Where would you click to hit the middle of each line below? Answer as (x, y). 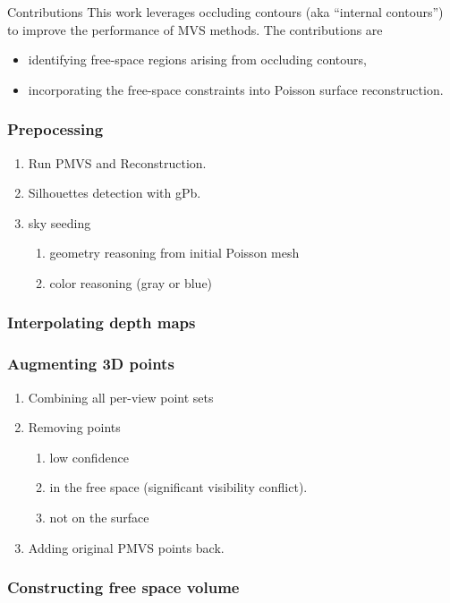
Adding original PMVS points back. (126, 547)
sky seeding (59, 222)
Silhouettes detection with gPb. (115, 193)
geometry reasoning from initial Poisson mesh (174, 253)
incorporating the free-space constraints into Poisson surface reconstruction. (236, 89)
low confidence (89, 457)
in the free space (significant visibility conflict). (178, 487)
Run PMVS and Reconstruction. (117, 162)
